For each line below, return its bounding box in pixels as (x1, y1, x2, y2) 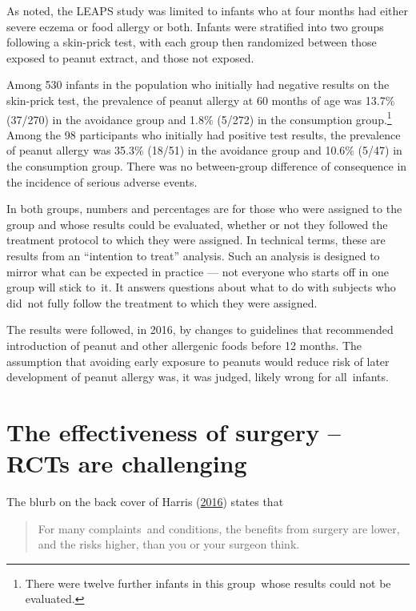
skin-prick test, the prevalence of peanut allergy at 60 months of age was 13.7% (6, 91, 395, 108)
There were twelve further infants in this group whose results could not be (25, 574, 391, 591)
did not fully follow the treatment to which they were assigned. (6, 294, 318, 311)
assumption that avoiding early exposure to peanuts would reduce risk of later (6, 352, 390, 369)
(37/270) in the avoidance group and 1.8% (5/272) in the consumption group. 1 (6, 108, 392, 127)
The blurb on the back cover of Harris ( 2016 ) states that (6, 493, 284, 510)
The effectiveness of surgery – (6, 415, 341, 448)
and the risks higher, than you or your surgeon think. (38, 536, 300, 553)
